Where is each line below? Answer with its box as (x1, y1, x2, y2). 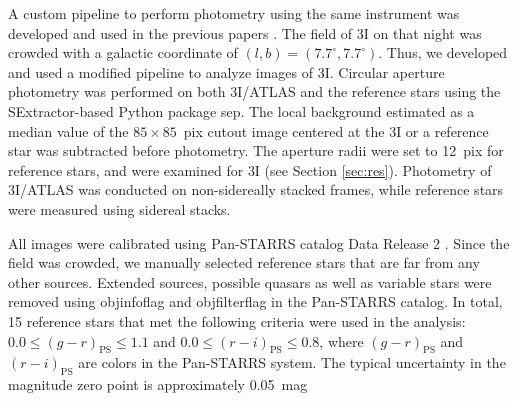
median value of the (8, 120, 129, 141)
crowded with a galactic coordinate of (8, 42, 238, 63)
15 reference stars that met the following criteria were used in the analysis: (8, 310, 466, 331)
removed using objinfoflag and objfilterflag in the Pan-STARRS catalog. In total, (8, 291, 503, 312)
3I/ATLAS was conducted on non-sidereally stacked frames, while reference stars (8, 179, 504, 200)
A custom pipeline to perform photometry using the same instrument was (8, 3, 460, 23)
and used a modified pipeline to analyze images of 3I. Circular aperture (8, 61, 445, 82)
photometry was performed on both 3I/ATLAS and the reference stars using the (8, 81, 501, 102)
